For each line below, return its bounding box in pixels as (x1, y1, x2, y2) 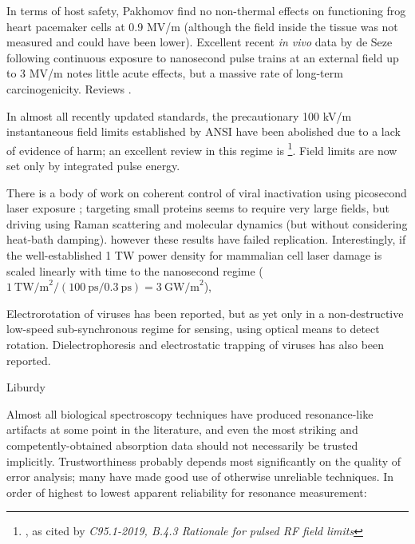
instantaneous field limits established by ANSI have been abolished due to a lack (6, 123, 401, 140)
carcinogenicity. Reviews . (6, 80, 132, 97)
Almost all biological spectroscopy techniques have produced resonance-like (6, 405, 373, 422)
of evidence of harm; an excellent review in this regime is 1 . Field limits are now (6, 139, 397, 158)
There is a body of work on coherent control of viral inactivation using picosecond (6, 184, 407, 201)
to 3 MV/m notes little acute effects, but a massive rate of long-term (6, 65, 343, 81)
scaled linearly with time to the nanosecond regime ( (6, 262, 263, 279)
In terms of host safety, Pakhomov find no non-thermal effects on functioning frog (6, 2, 406, 18)
